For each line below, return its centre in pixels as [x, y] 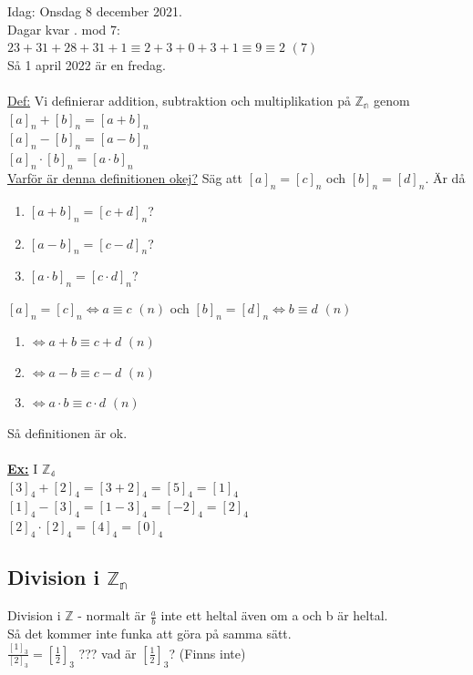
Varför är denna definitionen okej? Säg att [125, 177]
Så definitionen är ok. [67, 432]
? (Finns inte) [207, 653]
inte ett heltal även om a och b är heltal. [274, 615]
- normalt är [112, 615]
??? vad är [108, 653]
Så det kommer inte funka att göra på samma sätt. [149, 633]
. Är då [445, 177]
